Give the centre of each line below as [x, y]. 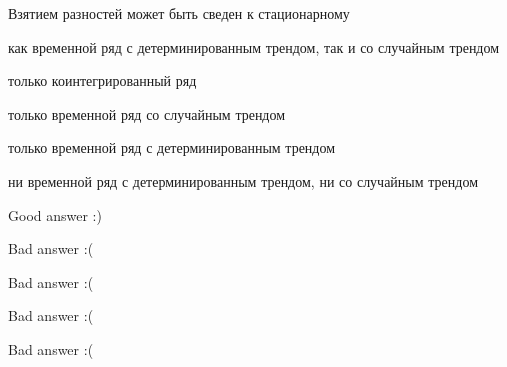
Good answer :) [55, 214]
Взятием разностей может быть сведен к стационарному [179, 13]
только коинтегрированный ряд [102, 80]
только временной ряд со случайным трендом [147, 113]
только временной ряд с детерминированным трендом [172, 147]
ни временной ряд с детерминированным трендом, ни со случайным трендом [243, 180]
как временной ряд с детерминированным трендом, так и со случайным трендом [254, 46]
